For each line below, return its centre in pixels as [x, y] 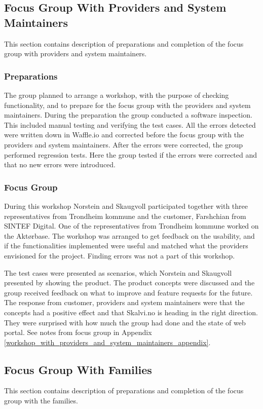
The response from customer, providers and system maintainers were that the [124, 302]
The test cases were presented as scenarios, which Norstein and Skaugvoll [118, 272]
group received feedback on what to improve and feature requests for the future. [128, 292]
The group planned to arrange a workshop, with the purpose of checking [117, 95]
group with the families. [41, 401]
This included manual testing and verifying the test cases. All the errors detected [130, 124]
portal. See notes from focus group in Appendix [78, 332]
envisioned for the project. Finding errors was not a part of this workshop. [120, 255]
